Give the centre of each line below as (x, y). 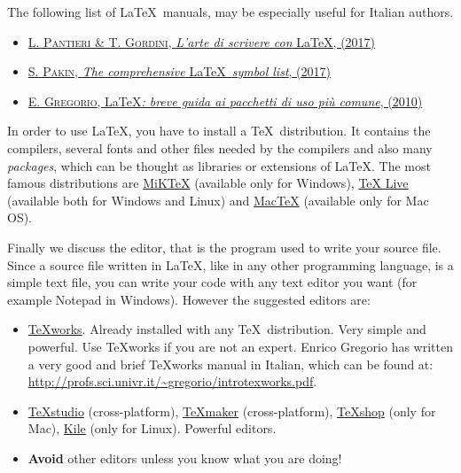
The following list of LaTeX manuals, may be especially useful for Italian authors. (230, 12)
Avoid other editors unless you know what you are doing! (185, 457)
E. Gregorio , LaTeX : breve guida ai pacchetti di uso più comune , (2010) (225, 101)
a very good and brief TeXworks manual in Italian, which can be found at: (230, 364)
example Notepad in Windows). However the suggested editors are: (189, 299)
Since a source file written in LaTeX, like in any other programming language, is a (230, 264)
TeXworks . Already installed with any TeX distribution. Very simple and (227, 329)
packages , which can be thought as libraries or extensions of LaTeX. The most (219, 165)
